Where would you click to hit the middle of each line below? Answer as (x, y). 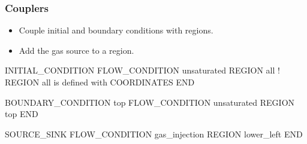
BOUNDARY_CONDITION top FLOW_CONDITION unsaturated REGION (150, 102)
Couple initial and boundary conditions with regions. (116, 30)
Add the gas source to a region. (76, 50)
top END (22, 114)
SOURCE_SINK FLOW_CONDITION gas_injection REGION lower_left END (154, 134)
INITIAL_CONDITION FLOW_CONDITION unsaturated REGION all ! (142, 70)
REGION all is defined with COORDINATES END (100, 82)
